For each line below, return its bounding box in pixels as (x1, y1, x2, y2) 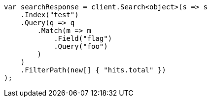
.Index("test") (20, 11, 79, 19)
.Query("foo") (54, 42, 108, 50)
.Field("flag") (54, 34, 112, 42)
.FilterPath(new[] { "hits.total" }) (20, 66, 166, 74)
